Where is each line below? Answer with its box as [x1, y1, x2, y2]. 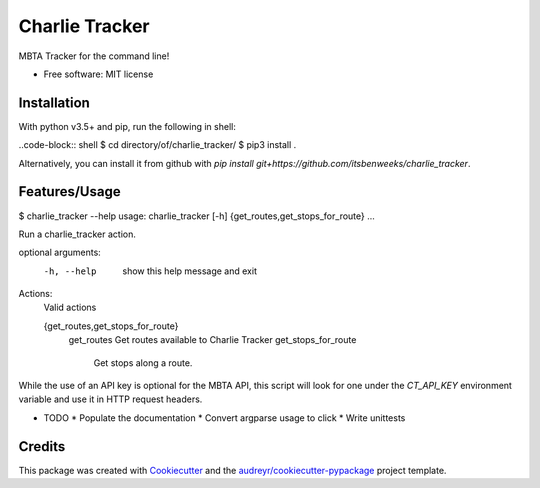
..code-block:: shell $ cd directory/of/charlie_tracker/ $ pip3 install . [18, 139, 297, 151]
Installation [18, 94, 90, 111]
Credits [18, 438, 66, 455]
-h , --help [43, 265, 97, 277]
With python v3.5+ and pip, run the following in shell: [18, 120, 237, 132]
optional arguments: [18, 246, 102, 259]
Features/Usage [18, 183, 121, 200]
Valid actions [43, 301, 97, 314]
